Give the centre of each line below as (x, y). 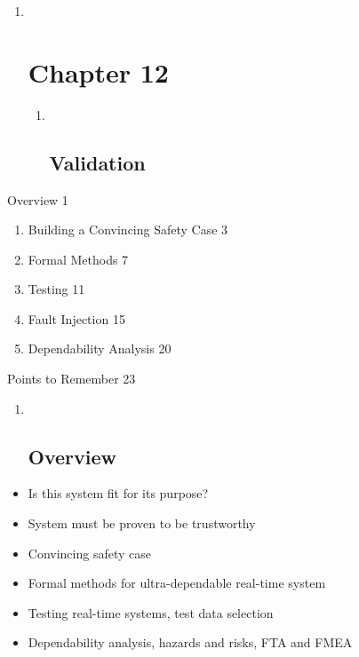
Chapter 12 (98, 71)
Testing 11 (56, 289)
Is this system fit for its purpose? (118, 493)
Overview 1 (38, 199)
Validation (97, 162)
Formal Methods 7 (78, 259)
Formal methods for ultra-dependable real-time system (177, 583)
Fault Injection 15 (76, 318)
